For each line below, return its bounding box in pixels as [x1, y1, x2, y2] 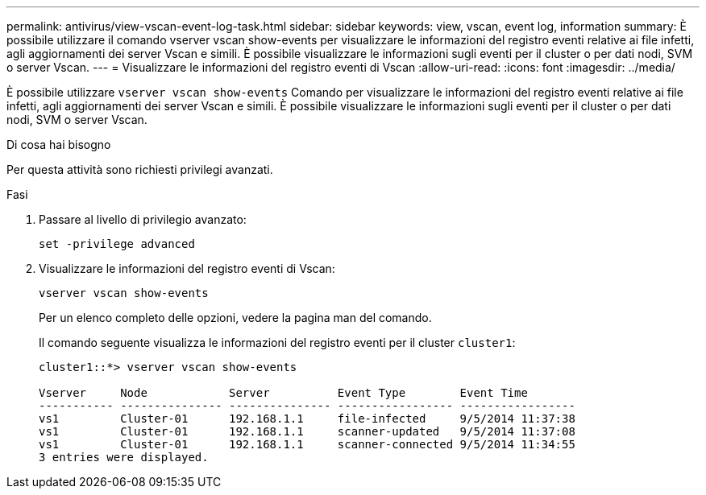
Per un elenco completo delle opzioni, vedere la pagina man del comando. [39, 311, 432, 324]
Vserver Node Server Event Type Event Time [39, 386, 528, 399]
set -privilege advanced [39, 237, 195, 250]
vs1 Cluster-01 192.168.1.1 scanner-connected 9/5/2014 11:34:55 [39, 438, 575, 451]
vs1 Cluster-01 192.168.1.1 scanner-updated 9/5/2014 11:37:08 [39, 425, 575, 438]
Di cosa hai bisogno [6, 138, 111, 151]
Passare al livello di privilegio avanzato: [39, 212, 247, 226]
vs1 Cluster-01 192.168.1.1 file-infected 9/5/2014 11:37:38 [39, 412, 575, 425]
